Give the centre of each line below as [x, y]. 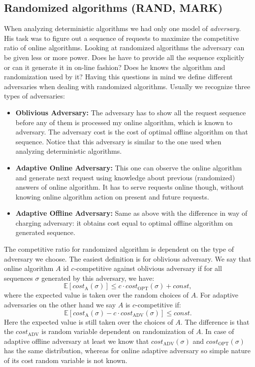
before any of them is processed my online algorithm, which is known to [124, 122]
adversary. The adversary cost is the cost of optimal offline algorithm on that [132, 132]
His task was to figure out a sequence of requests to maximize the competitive [122, 38]
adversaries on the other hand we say [60, 305]
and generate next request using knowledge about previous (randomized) [125, 177]
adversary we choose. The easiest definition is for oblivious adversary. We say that [128, 258]
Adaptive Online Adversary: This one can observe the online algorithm [129, 167]
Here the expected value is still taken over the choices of [89, 321]
